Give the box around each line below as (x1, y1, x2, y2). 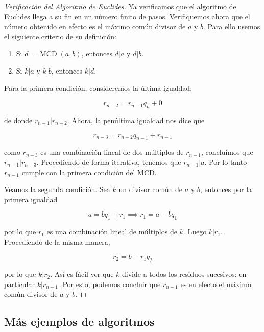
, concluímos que (201, 147, 253, 157)
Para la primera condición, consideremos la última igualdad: (4, 82, 193, 93)
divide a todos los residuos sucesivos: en (122, 269, 247, 279)
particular (4, 278, 35, 289)
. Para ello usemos (203, 21, 260, 32)
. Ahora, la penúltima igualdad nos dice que (67, 114, 205, 125)
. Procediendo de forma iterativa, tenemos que (36, 156, 181, 167)
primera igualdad (4, 194, 58, 204)
